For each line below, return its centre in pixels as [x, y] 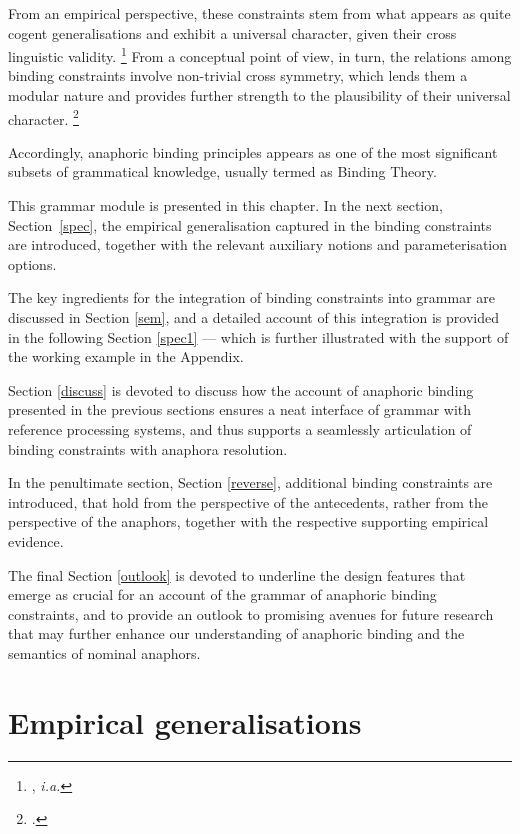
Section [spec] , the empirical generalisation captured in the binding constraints [250, 224]
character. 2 [43, 117]
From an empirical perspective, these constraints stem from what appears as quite [259, 13]
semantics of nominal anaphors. [104, 652]
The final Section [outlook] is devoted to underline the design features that [237, 574]
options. [32, 263]
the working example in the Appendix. [126, 356]
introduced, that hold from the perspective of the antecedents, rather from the [248, 501]
